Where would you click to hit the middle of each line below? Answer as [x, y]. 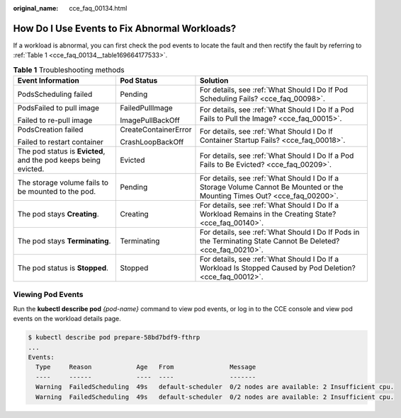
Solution [214, 81]
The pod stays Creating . [58, 214]
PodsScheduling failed [55, 94]
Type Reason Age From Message [146, 367]
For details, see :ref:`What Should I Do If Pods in [279, 232]
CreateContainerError [156, 129]
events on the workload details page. [67, 319]
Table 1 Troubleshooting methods [69, 69]
